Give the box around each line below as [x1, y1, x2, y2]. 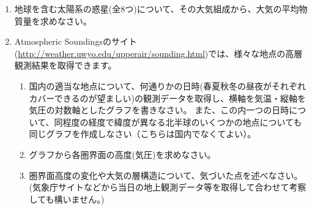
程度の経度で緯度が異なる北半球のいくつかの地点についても [62, 115, 302, 128]
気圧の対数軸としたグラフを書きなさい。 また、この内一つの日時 [29, 103, 289, 116]
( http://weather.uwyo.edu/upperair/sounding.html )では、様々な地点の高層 [14, 47, 303, 59]
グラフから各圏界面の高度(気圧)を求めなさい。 [29, 148, 216, 160]
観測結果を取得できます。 [14, 59, 117, 72]
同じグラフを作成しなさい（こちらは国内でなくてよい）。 [29, 127, 256, 140]
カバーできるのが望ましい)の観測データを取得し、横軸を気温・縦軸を [29, 91, 306, 104]
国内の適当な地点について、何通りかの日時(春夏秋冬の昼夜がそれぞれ [29, 79, 306, 92]
